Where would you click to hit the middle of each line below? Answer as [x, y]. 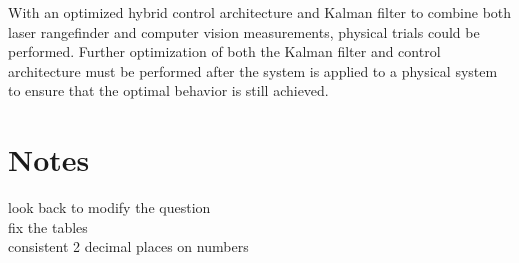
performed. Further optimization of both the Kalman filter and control [224, 51]
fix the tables [48, 226]
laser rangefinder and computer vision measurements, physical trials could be [244, 31]
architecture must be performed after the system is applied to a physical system [253, 70]
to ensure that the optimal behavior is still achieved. [168, 90]
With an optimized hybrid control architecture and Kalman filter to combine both [260, 12]
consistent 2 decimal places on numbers [128, 246]
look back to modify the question [109, 207]
